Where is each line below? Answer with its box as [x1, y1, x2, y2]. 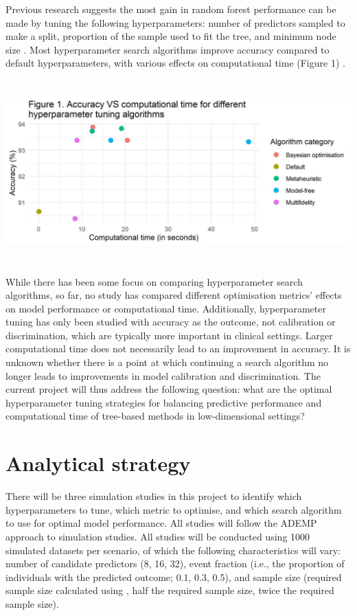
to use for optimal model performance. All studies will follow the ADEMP [5, 516, 317, 530]
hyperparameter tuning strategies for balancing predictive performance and [5, 395, 322, 409]
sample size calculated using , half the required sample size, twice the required [5, 583, 334, 597]
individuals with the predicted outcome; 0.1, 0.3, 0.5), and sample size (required [5, 569, 342, 584]
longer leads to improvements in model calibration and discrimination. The [5, 368, 321, 383]
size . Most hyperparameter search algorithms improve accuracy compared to [5, 42, 330, 56]
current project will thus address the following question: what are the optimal [5, 382, 332, 396]
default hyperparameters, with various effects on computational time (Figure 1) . [5, 56, 345, 70]
